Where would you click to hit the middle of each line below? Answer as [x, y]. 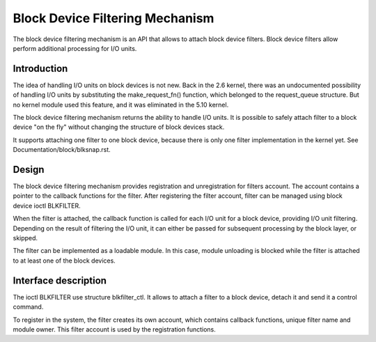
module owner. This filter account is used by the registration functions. [114, 329]
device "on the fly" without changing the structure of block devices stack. [119, 127]
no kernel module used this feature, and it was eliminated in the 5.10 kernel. [121, 104]
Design [29, 170]
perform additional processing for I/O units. [75, 48]
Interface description [60, 280]
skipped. [25, 238]
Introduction [40, 69]
